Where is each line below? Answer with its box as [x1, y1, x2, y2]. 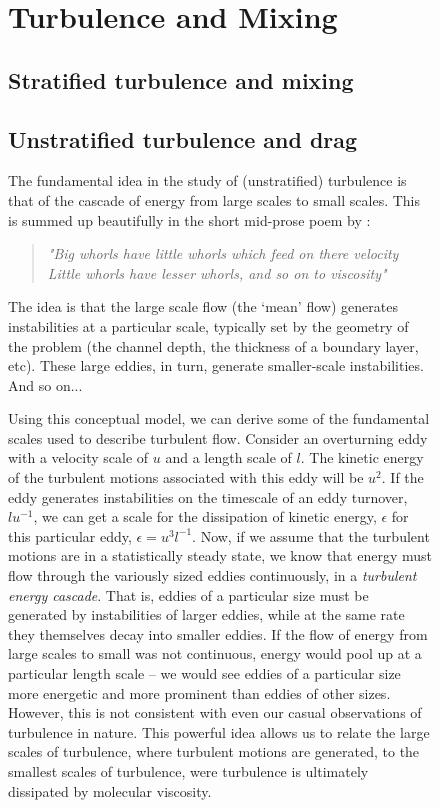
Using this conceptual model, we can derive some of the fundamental [8, 408, 430, 429]
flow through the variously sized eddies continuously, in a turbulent [8, 565, 417, 586]
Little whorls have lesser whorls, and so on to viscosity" [47, 262, 387, 283]
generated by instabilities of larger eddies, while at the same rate [8, 604, 405, 625]
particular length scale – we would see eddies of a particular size [8, 663, 401, 684]
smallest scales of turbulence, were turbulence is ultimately [8, 760, 369, 781]
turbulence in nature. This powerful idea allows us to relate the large [8, 721, 430, 742]
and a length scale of [165, 447, 292, 468]
